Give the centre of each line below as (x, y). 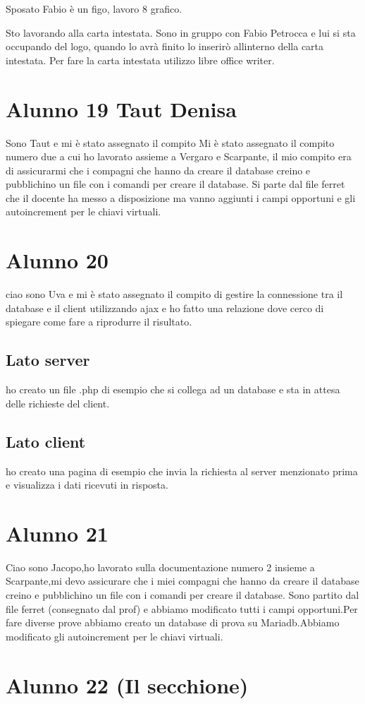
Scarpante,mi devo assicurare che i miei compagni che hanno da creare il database (182, 581)
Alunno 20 (57, 260)
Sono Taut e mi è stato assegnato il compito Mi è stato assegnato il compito (170, 142)
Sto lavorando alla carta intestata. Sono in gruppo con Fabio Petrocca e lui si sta (181, 32)
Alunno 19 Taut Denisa (121, 108)
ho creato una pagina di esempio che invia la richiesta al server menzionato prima (182, 471)
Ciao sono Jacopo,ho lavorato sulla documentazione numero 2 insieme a (160, 567)
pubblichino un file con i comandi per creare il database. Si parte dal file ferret (175, 184)
